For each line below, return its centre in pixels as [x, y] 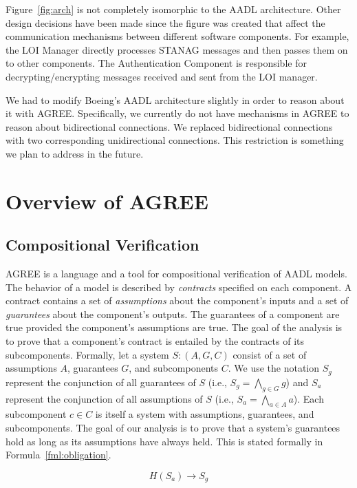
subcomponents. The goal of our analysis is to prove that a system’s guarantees [173, 427]
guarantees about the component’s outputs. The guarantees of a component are [173, 314]
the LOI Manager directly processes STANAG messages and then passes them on [177, 49]
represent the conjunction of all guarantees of [101, 382]
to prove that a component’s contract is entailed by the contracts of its [155, 341]
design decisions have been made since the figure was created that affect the [165, 22]
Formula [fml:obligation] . [58, 455]
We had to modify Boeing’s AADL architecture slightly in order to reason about [175, 99]
